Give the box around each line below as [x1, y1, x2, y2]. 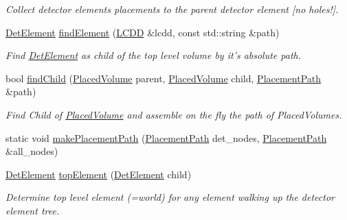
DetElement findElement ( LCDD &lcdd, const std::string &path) [5, 25, 280, 39]
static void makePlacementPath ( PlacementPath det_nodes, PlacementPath [5, 130, 327, 145]
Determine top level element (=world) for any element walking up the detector [5, 190, 335, 204]
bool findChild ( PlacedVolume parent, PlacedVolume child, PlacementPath [5, 71, 322, 85]
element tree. [5, 203, 60, 217]
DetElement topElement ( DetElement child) [5, 167, 192, 181]
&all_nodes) [5, 144, 58, 158]
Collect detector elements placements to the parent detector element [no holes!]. [5, 2, 339, 16]
